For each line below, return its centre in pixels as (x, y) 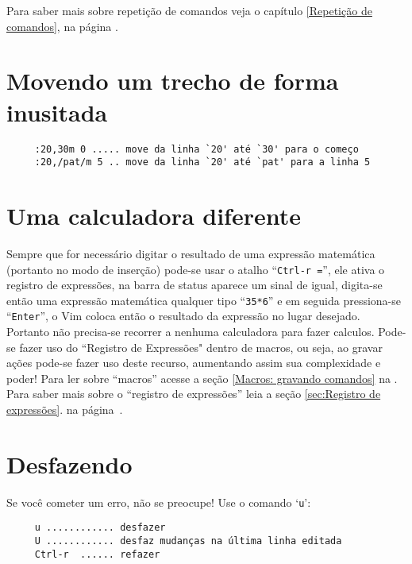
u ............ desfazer (100, 528)
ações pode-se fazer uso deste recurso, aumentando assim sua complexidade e (194, 363)
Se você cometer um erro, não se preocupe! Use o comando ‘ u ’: (159, 502)
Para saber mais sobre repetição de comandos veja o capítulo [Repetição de (189, 10)
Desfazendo (69, 464)
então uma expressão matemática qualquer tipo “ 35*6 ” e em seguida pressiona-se (204, 300)
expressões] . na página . (65, 409)
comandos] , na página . (62, 26)
